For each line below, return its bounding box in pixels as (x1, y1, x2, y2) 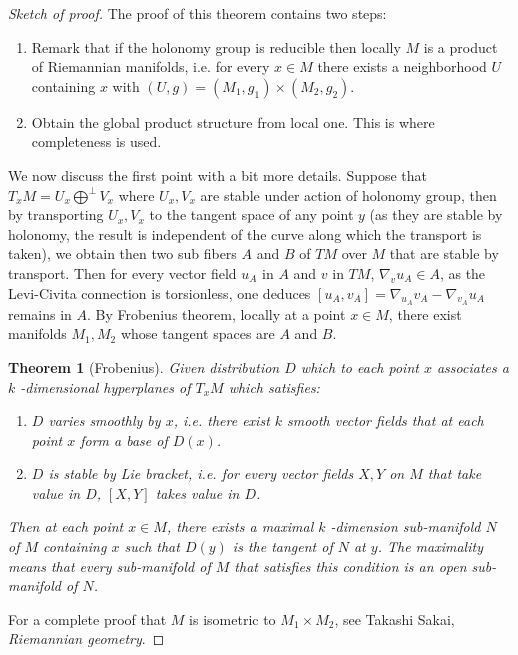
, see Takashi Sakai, (334, 608, 455, 629)
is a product (423, 36, 498, 57)
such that (124, 536, 180, 557)
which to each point (300, 356, 419, 377)
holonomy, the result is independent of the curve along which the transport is (8, 223, 482, 244)
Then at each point (8, 516, 124, 537)
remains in (8, 303, 72, 324)
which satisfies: (228, 376, 320, 397)
